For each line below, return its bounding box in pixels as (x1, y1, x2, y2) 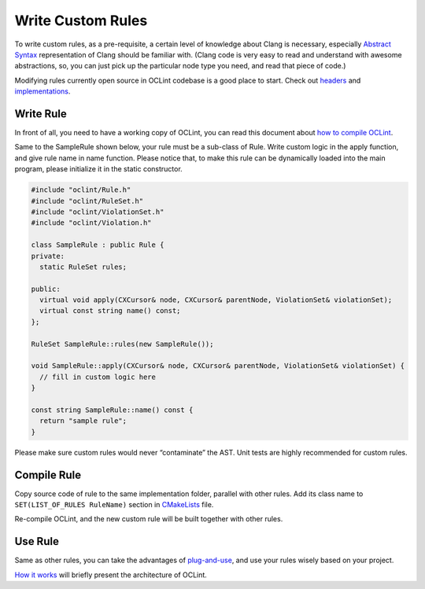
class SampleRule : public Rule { (31, 241, 164, 249)
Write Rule (14, 107, 67, 120)
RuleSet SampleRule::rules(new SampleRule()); (31, 339, 214, 348)
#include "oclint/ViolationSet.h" (31, 207, 164, 216)
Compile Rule (14, 468, 82, 481)
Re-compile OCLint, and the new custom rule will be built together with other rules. (14, 514, 283, 524)
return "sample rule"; (39, 417, 128, 425)
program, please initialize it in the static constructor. (14, 164, 183, 174)
